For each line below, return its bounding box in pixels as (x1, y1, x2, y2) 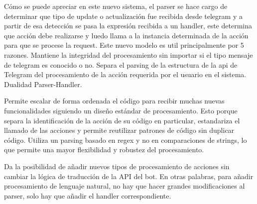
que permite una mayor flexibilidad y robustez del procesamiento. (4, 144, 204, 155)
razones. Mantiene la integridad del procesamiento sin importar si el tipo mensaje (4, 49, 253, 60)
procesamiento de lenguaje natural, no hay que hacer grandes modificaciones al (4, 181, 245, 191)
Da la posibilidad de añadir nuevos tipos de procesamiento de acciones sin (4, 161, 230, 171)
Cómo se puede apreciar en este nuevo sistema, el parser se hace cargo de (4, 1, 228, 11)
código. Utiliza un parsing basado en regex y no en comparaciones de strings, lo (4, 134, 247, 145)
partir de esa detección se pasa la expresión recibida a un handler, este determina (4, 20, 252, 31)
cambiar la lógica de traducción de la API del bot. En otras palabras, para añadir (4, 171, 254, 181)
